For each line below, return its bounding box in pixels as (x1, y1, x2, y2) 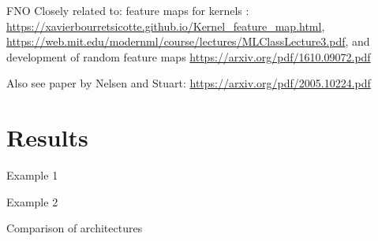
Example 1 (6, 167, 58, 184)
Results (6, 121, 88, 154)
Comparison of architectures (6, 220, 143, 236)
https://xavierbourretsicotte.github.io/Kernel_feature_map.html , (6, 17, 325, 34)
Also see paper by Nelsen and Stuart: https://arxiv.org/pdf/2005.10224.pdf (6, 75, 371, 91)
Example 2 (6, 193, 58, 209)
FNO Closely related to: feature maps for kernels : (6, 2, 249, 18)
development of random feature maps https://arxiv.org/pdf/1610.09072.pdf (6, 48, 371, 65)
